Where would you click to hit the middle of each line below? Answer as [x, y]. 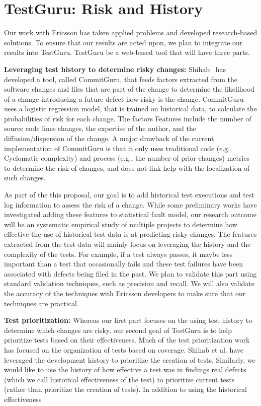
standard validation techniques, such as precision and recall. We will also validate [129, 283]
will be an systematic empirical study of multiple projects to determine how [121, 224]
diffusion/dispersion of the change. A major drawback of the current [109, 138]
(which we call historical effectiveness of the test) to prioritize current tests [119, 379]
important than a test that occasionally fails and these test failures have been [123, 264]
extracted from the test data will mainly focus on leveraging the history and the [127, 244]
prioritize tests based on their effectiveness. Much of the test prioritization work [127, 340]
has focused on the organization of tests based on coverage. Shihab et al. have [124, 349]
